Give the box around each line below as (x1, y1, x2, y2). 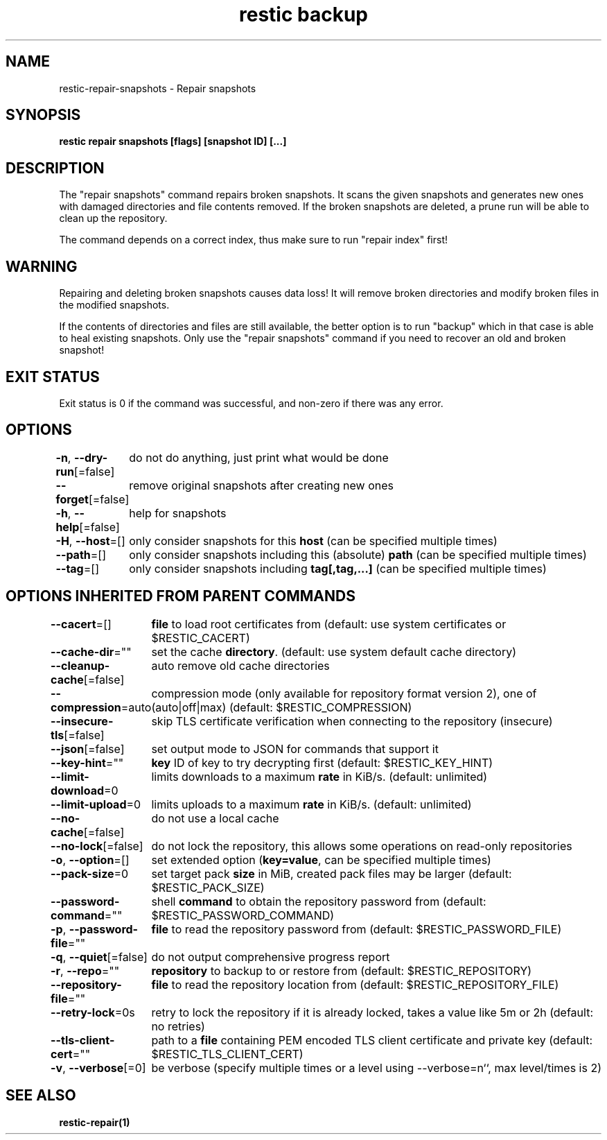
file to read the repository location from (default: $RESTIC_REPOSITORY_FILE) (151, 977, 559, 992)
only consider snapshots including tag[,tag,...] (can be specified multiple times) (129, 561, 547, 576)
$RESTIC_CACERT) (151, 630, 250, 645)
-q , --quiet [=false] (51, 949, 148, 964)
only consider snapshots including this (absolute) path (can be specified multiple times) (129, 547, 587, 562)
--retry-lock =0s (51, 1005, 135, 1019)
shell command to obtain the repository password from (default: (151, 894, 486, 908)
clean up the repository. (59, 212, 168, 225)
